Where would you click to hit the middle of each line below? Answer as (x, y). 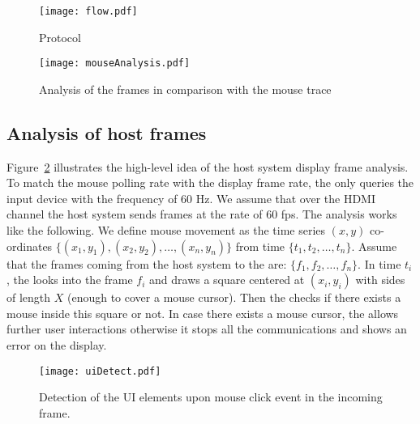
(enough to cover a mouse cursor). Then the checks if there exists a (234, 297)
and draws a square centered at (227, 280)
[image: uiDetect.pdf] (100, 371)
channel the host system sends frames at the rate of (135, 214)
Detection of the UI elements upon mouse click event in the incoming (211, 397)
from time (260, 246)
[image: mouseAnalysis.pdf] (115, 64)
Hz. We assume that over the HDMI (286, 198)
